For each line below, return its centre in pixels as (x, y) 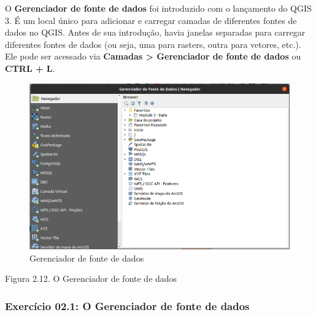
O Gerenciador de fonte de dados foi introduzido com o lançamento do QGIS (158, 8)
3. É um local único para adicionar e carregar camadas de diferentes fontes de (151, 20)
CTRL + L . (30, 68)
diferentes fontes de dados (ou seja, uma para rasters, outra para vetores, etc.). (153, 44)
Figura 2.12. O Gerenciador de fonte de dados (91, 278)
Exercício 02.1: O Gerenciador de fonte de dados (127, 306)
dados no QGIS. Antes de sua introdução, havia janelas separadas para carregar (155, 32)
